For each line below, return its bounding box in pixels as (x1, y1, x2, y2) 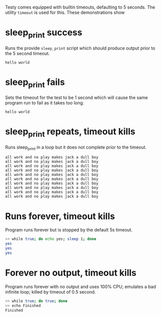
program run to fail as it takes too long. (5, 100, 84, 106)
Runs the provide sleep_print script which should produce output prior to (5, 45, 156, 51)
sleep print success (5, 27, 83, 40)
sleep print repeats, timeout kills (5, 126, 135, 139)
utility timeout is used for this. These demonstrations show (5, 9, 125, 15)
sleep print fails (5, 77, 65, 89)
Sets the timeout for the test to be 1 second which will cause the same (5, 94, 148, 101)
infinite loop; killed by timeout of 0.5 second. (5, 289, 96, 295)
